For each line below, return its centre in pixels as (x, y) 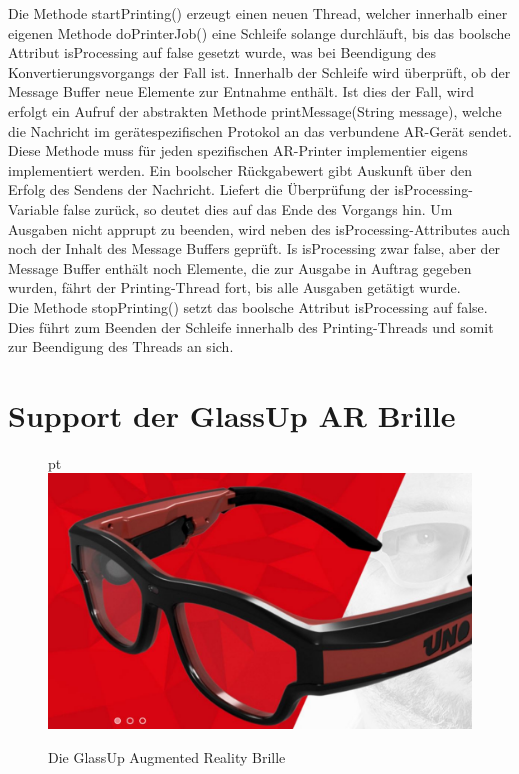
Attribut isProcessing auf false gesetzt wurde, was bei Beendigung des (222, 52)
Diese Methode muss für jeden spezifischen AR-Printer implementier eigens (238, 150)
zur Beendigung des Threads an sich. (121, 346)
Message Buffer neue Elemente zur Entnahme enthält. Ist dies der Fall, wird (241, 91)
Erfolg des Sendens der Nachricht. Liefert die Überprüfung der (199, 189)
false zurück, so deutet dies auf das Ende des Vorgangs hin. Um (258, 208)
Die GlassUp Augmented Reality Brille (167, 756)
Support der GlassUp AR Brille (232, 414)
